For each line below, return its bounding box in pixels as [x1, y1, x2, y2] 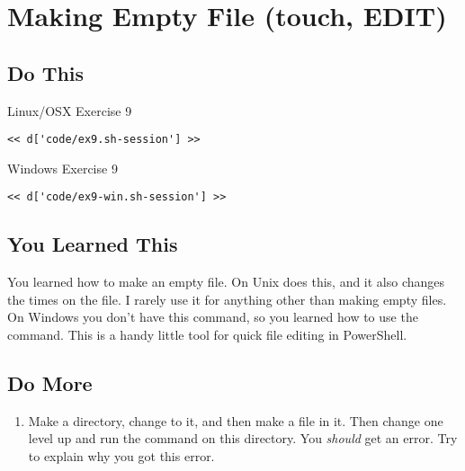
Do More [7, 369, 93, 397]
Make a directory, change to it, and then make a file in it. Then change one [28, 411, 443, 430]
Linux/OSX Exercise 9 [7, 101, 132, 120]
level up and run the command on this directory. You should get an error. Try [28, 429, 458, 448]
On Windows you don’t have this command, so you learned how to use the [7, 307, 418, 326]
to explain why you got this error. [28, 447, 215, 466]
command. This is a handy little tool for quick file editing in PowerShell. [7, 325, 407, 344]
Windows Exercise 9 [7, 158, 118, 177]
